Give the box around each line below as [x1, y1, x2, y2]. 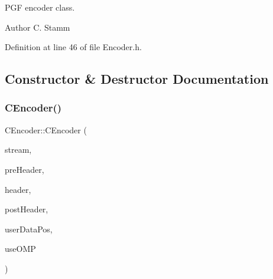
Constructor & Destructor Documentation [5, 70, 269, 88]
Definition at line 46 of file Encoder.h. [5, 41, 142, 53]
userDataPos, [5, 222, 53, 235]
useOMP [5, 242, 36, 255]
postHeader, [5, 203, 48, 215]
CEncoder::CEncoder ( [5, 123, 87, 136]
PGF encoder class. [5, 1, 75, 13]
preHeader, [5, 163, 44, 175]
